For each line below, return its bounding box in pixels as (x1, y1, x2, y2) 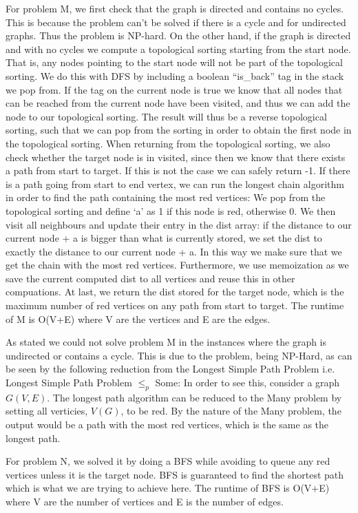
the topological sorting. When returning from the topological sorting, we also (6, 136, 330, 150)
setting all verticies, (6, 404, 88, 418)
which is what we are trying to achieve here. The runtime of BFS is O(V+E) (6, 481, 330, 495)
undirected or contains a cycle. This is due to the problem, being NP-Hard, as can (6, 348, 352, 362)
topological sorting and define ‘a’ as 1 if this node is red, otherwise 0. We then (6, 203, 336, 218)
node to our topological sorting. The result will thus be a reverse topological (6, 109, 327, 123)
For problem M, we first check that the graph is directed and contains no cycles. (6, 1, 344, 15)
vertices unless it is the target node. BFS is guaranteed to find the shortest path (6, 467, 344, 481)
